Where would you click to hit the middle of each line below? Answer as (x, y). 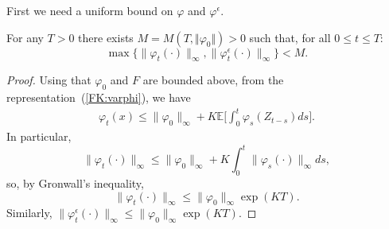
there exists (106, 37)
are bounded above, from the (213, 80)
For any (25, 37)
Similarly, (29, 213)
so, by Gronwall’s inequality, (75, 183)
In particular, (39, 136)
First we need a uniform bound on (90, 10)
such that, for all (290, 37)
